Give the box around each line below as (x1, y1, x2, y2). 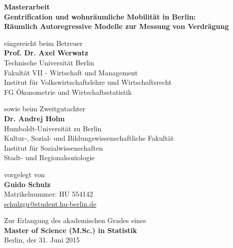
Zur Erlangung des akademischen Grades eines (4, 215, 146, 226)
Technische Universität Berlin (4, 57, 94, 67)
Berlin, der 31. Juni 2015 (4, 235, 80, 245)
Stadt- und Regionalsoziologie (4, 152, 95, 163)
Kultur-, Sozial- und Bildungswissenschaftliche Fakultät (4, 133, 174, 143)
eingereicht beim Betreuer (4, 37, 83, 48)
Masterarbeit (4, 1, 50, 11)
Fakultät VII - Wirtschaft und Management (4, 67, 138, 77)
